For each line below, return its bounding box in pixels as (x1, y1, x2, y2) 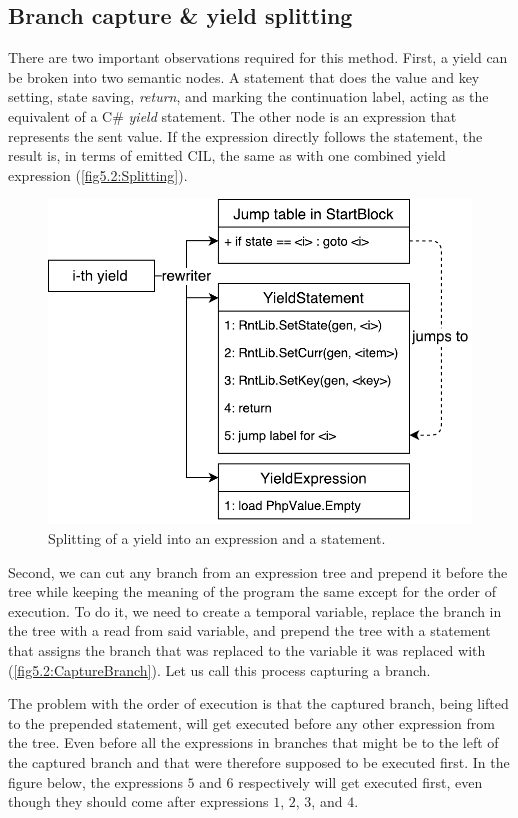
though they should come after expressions (8, 791, 269, 812)
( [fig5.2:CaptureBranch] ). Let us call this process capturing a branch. (8, 659, 431, 680)
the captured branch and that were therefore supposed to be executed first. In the (8, 752, 510, 773)
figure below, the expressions (8, 771, 183, 792)
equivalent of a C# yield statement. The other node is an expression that (8, 105, 457, 126)
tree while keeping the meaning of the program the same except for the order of (8, 581, 496, 602)
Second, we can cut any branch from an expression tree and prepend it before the (8, 561, 508, 582)
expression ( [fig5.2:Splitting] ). (8, 164, 188, 185)
